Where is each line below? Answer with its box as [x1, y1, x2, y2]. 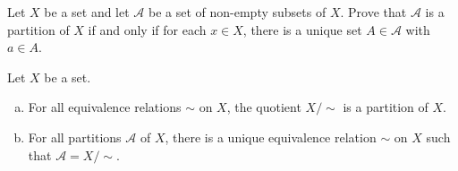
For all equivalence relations [28, 98, 182, 116]
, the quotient [226, 98, 301, 116]
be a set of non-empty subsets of [148, 3, 327, 21]
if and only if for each [88, 20, 207, 38]
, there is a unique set [242, 20, 362, 38]
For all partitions [28, 127, 122, 146]
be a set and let [44, 3, 130, 21]
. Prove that [340, 3, 407, 21]
